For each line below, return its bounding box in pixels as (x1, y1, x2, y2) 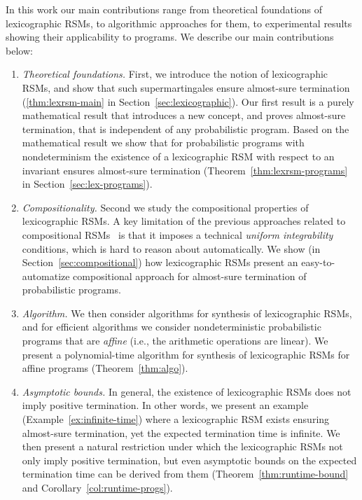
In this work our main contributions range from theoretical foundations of (6, 2, 323, 16)
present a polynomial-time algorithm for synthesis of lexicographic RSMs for (22, 347, 350, 361)
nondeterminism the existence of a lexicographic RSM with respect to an (22, 148, 335, 163)
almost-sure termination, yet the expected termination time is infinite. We (22, 425, 340, 440)
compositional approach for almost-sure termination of (73, 268, 307, 283)
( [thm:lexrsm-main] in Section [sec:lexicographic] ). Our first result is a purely (22, 94, 354, 109)
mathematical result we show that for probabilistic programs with (22, 135, 305, 150)
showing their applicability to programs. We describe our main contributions (6, 29, 334, 44)
